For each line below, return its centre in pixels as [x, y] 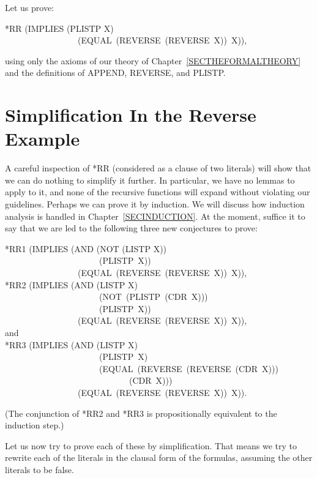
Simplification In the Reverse [131, 115]
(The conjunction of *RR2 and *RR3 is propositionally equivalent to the [141, 413]
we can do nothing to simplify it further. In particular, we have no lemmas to [150, 180]
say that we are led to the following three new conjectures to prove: [131, 228]
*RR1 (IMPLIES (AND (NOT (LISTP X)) [86, 248]
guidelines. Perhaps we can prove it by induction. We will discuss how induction [155, 204]
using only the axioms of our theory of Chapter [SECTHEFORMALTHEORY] [153, 60]
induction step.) [35, 425]
